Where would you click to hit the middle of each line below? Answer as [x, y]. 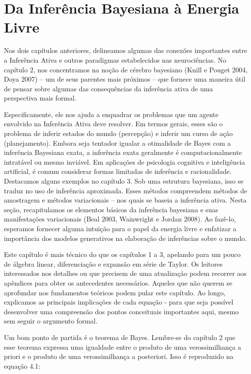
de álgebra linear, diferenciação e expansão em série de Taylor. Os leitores [113, 263]
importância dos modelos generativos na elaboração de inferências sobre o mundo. [125, 238]
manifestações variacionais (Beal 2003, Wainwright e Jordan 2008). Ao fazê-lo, [120, 219]
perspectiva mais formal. [40, 98]
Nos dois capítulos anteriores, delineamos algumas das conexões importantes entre [126, 50]
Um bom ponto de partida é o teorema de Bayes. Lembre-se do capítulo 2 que [120, 337]
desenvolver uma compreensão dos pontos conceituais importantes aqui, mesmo [121, 311]
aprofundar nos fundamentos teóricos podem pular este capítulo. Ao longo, [115, 292]
